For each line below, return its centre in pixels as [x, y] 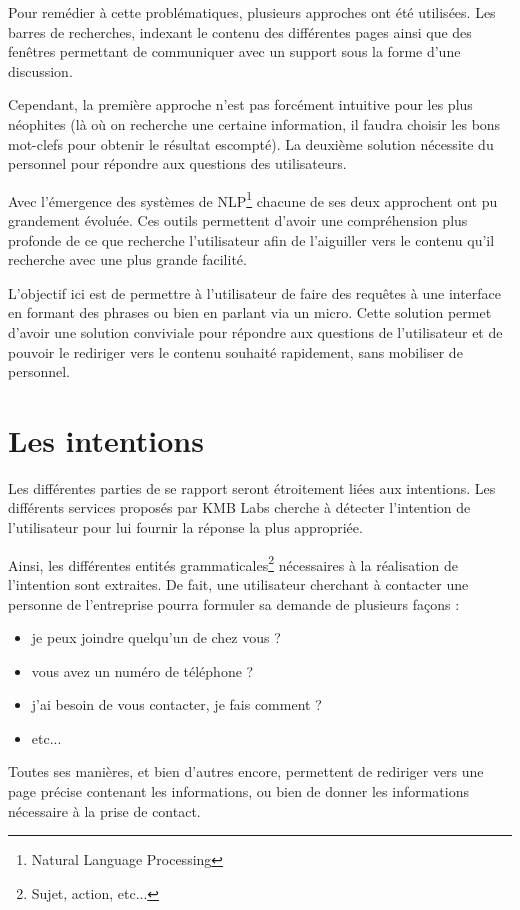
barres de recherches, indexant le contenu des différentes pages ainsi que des [240, 31]
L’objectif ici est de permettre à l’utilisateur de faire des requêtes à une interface [255, 292]
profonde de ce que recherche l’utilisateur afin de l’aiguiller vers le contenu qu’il [251, 239]
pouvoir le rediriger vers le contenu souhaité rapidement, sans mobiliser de [235, 351]
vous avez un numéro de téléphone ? [142, 670]
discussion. [40, 70]
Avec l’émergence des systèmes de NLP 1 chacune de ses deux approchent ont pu [253, 199]
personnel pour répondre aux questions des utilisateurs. [177, 163]
